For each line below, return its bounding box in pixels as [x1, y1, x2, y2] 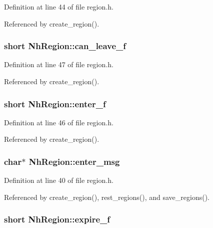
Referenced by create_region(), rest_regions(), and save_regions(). [4, 191, 209, 202]
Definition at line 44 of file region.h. [4, 2, 113, 12]
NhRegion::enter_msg [28, 155, 120, 167]
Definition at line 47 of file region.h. [4, 59, 113, 70]
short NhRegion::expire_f [4, 213, 110, 225]
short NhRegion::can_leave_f [4, 40, 126, 52]
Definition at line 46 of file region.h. [4, 117, 113, 127]
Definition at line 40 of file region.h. [4, 175, 113, 185]
